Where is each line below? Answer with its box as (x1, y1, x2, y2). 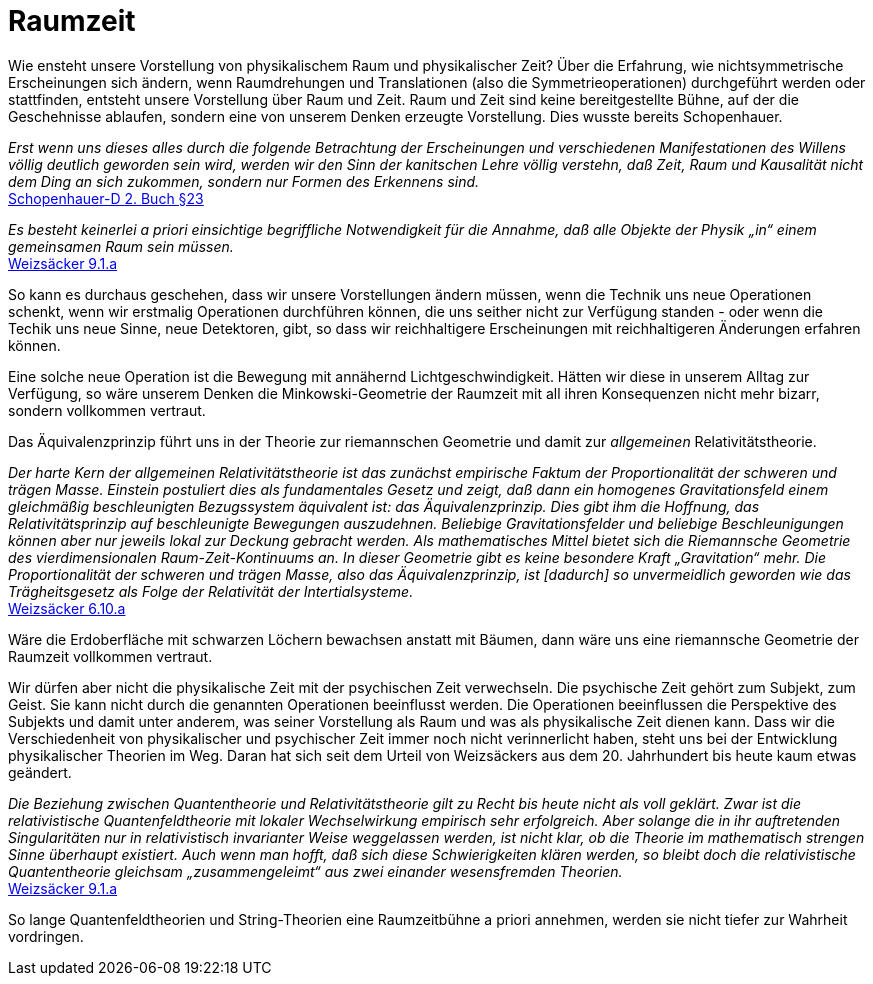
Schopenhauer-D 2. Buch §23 (8, 189, 204, 207)
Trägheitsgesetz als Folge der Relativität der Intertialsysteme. (8, 582, 414, 600)
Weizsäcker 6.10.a (8, 599, 126, 617)
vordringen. (8, 927, 84, 945)
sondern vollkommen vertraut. (8, 401, 206, 419)
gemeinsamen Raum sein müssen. (8, 237, 234, 255)
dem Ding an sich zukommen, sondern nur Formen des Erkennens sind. (8, 172, 480, 190)
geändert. (8, 763, 72, 781)
